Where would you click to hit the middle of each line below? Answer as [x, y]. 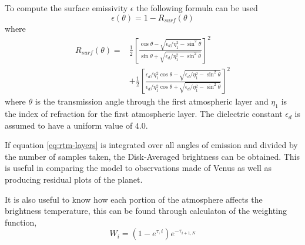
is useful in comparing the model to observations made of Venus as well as [138, 168]
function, [21, 222]
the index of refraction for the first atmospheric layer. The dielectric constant [144, 114]
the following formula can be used [197, 8]
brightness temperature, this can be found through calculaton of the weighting [146, 211]
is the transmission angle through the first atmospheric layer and [152, 101]
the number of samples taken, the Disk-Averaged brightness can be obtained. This [152, 156]
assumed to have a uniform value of [69, 125]
